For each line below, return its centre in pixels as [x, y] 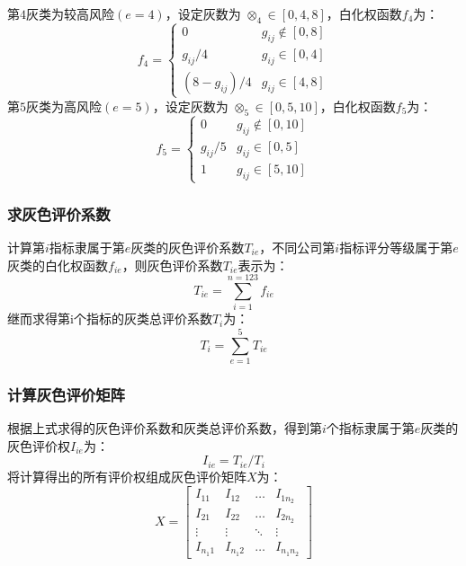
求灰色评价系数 [59, 213]
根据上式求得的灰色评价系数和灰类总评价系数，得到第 [165, 428]
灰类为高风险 [64, 106]
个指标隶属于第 [370, 428]
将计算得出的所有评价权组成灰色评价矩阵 [127, 477]
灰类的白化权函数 [58, 265]
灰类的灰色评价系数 [188, 247]
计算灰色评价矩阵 [66, 394]
